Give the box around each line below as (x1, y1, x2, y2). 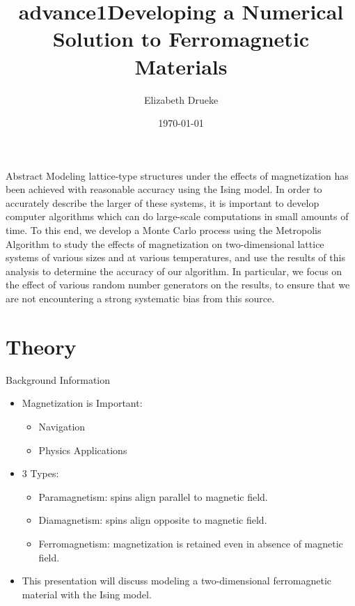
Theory (6, 332, 77, 360)
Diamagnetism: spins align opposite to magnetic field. (38, 513, 267, 527)
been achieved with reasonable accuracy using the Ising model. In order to (6, 182, 322, 196)
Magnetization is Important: (22, 396, 143, 410)
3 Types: (22, 466, 59, 481)
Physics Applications (38, 442, 127, 457)
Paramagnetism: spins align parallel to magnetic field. (38, 489, 268, 504)
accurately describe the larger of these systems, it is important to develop (6, 195, 319, 210)
